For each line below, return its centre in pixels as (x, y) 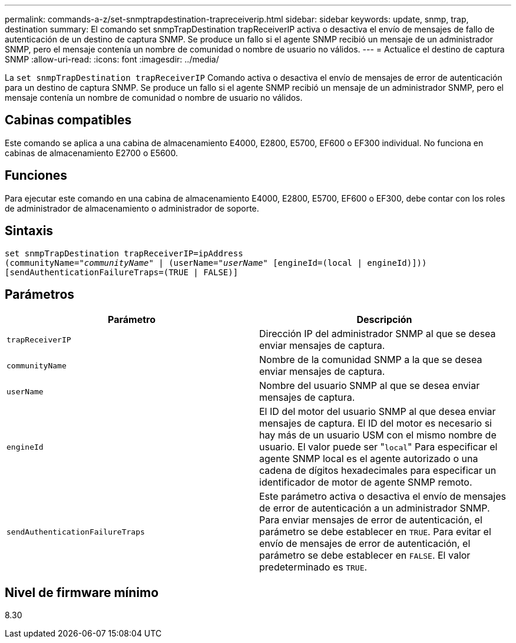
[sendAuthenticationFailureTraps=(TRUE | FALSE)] (122, 272)
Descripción (384, 320)
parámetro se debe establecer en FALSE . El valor (365, 555)
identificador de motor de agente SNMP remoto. (366, 482)
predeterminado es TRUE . (313, 567)
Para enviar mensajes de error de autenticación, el (371, 520)
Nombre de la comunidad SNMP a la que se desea (371, 360)
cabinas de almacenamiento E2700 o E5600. (91, 153)
